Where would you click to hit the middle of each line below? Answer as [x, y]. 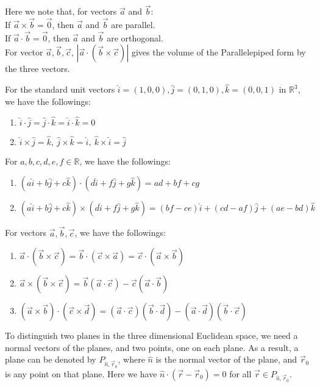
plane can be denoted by [51, 359]
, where [131, 359]
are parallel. [133, 25]
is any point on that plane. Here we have [81, 373]
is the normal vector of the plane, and [226, 359]
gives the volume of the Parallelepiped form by [219, 52]
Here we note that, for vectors [61, 11]
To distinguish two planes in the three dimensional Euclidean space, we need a [151, 336]
